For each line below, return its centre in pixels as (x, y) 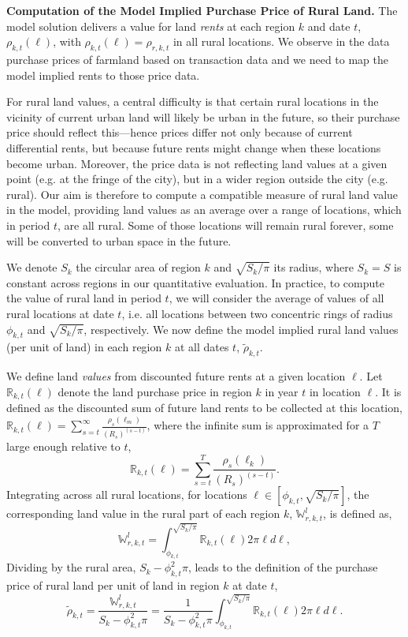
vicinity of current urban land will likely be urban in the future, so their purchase (203, 116)
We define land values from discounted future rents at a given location (176, 376)
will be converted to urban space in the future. (119, 240)
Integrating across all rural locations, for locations (127, 495)
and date (329, 26)
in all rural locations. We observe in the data (281, 41)
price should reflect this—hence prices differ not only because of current (180, 132)
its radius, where (313, 267)
